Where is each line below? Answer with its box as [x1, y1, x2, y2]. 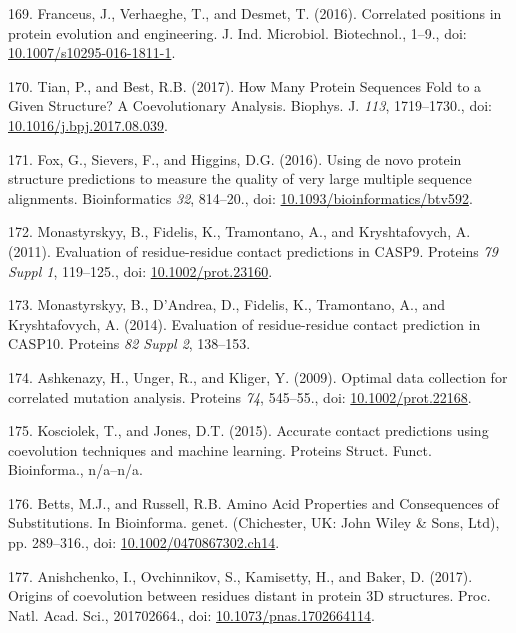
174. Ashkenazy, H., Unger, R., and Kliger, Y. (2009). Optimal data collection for [8, 366, 508, 387]
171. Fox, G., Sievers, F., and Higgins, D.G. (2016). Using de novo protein [8, 148, 462, 169]
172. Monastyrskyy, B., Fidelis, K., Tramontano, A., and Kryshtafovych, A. [8, 221, 471, 242]
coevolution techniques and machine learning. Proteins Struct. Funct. [8, 439, 432, 460]
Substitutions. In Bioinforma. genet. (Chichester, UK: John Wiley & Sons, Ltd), [8, 512, 500, 533]
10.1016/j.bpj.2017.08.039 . [8, 114, 168, 135]
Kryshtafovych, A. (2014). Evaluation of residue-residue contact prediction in [8, 313, 481, 334]
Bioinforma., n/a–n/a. [8, 459, 143, 480]
